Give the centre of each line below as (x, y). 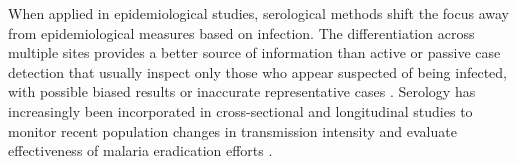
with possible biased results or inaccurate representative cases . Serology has (242, 91)
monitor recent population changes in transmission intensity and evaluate (232, 130)
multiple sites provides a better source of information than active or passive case (254, 52)
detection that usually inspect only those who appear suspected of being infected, (257, 71)
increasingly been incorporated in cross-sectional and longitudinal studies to (240, 110)
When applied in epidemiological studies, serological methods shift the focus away (259, 13)
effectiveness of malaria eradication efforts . (140, 150)
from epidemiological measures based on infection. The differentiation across (241, 32)
